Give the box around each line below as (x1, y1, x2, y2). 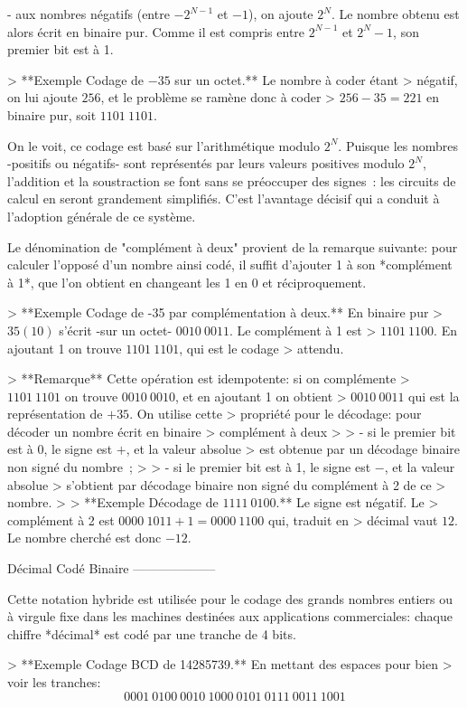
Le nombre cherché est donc (7, 528, 162, 547)
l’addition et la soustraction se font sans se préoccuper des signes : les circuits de (7, 171, 456, 190)
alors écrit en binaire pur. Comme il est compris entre (7, 22, 305, 41)
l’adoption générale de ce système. (7, 206, 196, 225)
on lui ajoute (7, 88, 78, 107)
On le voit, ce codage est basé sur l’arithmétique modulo (7, 136, 321, 155)
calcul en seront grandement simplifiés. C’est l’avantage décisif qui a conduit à (7, 189, 440, 208)
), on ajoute (248, 5, 313, 23)
